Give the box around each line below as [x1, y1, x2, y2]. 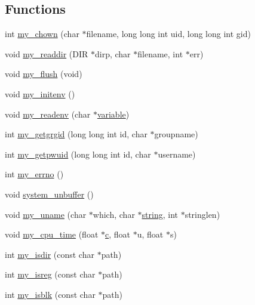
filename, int [137, 47, 183, 60]
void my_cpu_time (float [5, 228, 99, 241]
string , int [142, 208, 178, 220]
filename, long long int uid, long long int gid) [86, 27, 251, 40]
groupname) [154, 128, 198, 140]
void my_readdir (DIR [5, 47, 88, 60]
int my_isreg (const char [5, 268, 96, 281]
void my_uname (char [5, 208, 87, 220]
